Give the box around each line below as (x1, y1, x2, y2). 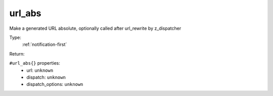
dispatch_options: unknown (26, 81, 83, 87)
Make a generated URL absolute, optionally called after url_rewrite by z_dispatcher (9, 25, 181, 31)
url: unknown (26, 67, 54, 73)
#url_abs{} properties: (9, 60, 61, 66)
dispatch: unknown (26, 74, 66, 80)
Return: (9, 51, 25, 57)
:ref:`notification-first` (22, 41, 67, 47)
